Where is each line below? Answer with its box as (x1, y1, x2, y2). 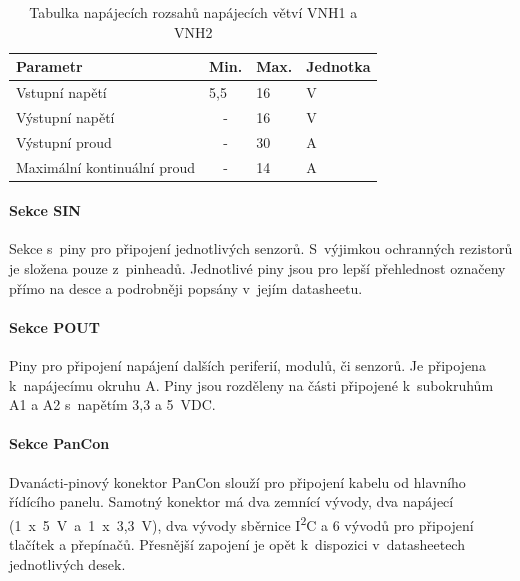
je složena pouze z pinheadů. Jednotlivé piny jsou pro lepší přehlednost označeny (9, 258, 506, 279)
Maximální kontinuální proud (16, 156, 195, 177)
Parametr (16, 56, 83, 77)
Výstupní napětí (16, 106, 115, 127)
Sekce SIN (9, 200, 81, 221)
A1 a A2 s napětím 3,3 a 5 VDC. (9, 394, 216, 415)
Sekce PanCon (9, 433, 110, 454)
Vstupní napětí (16, 82, 107, 103)
